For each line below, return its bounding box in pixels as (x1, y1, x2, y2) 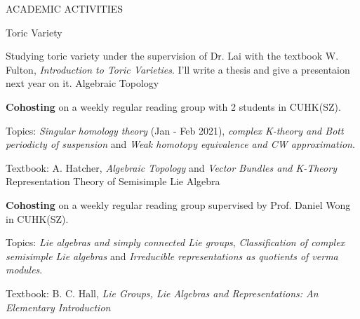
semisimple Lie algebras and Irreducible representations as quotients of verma (6, 248, 338, 263)
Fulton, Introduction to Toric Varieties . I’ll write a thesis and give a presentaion (6, 62, 350, 76)
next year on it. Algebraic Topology (6, 76, 159, 90)
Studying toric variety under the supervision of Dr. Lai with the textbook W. (6, 48, 339, 63)
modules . (6, 262, 43, 277)
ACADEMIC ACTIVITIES (6, 1, 124, 15)
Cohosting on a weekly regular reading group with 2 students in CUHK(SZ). (6, 99, 341, 114)
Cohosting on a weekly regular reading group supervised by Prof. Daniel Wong (6, 197, 351, 212)
